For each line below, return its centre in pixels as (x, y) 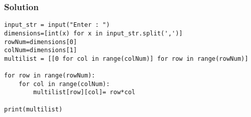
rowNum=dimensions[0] (41, 42)
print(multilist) (33, 109)
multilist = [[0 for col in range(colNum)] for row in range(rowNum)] (126, 58)
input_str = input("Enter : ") (57, 25)
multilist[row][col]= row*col (84, 92)
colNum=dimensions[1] (41, 50)
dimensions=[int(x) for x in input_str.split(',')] (93, 33)
